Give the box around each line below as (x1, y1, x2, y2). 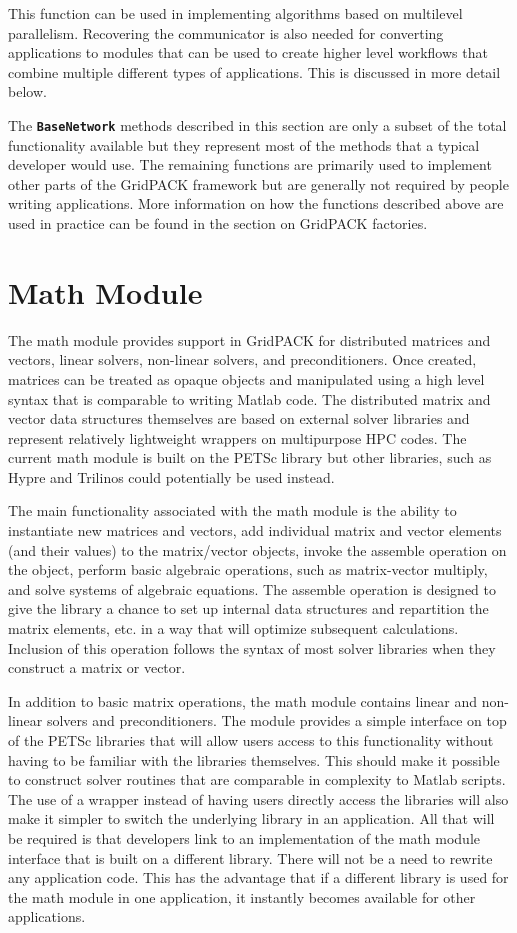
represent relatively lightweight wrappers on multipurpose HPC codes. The (8, 427, 467, 448)
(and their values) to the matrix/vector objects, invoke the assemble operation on (8, 539, 507, 560)
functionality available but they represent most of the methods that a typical (8, 134, 480, 155)
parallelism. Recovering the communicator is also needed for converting (8, 22, 444, 43)
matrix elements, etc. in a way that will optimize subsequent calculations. (8, 618, 459, 639)
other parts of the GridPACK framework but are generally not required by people (8, 173, 509, 194)
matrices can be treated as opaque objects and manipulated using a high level (8, 368, 485, 389)
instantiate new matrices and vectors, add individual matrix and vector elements (8, 520, 502, 541)
